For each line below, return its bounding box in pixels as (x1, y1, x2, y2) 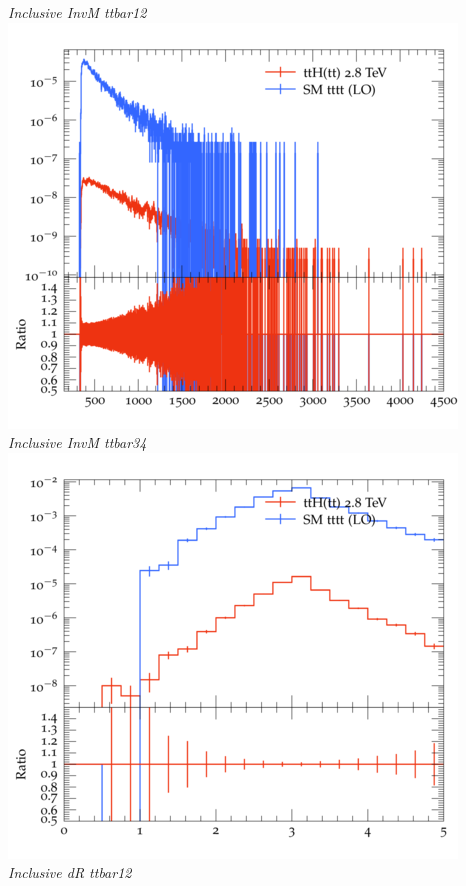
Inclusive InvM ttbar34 (8, 432, 147, 453)
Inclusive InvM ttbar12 (8, 2, 147, 22)
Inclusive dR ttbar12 (8, 862, 132, 883)
